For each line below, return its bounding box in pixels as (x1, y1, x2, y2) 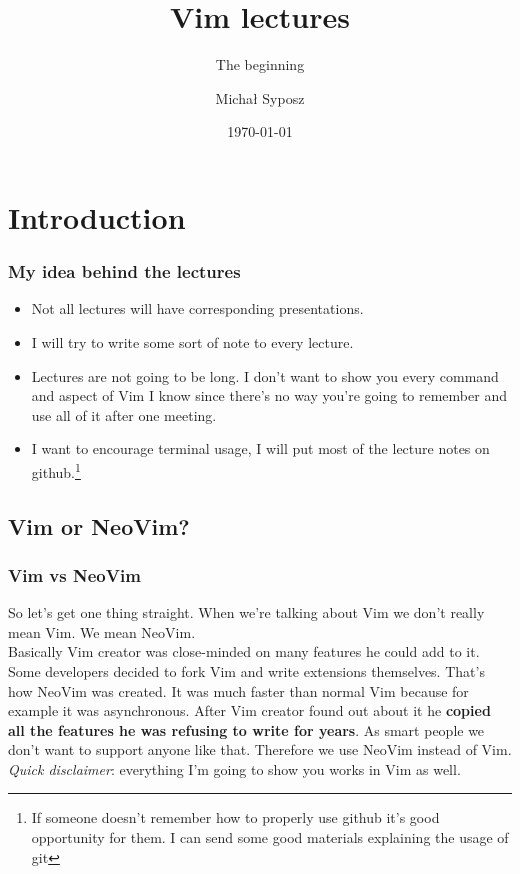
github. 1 (31, 458, 81, 482)
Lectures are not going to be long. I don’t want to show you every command (31, 365, 499, 386)
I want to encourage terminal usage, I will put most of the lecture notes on (31, 438, 490, 459)
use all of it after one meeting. (31, 404, 217, 425)
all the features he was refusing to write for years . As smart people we (8, 719, 485, 740)
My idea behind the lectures (8, 259, 241, 284)
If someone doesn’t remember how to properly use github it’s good (31, 807, 440, 828)
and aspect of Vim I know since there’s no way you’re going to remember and (31, 385, 507, 406)
